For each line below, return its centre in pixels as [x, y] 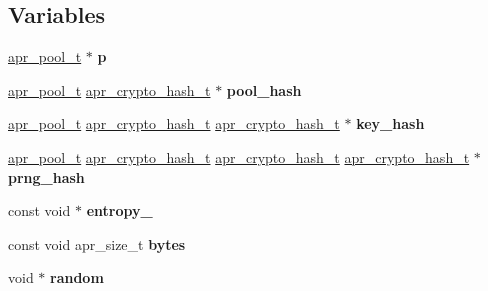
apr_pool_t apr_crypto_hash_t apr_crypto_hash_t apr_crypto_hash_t [239, 156]
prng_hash [46, 176]
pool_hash [264, 89]
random [77, 277]
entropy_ [119, 210]
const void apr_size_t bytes [97, 243]
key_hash [390, 123]
